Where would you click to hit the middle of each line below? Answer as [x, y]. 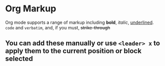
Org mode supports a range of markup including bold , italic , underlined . [79, 22]
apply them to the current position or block [73, 51]
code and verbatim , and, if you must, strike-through [58, 27]
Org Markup [31, 9]
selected [19, 59]
